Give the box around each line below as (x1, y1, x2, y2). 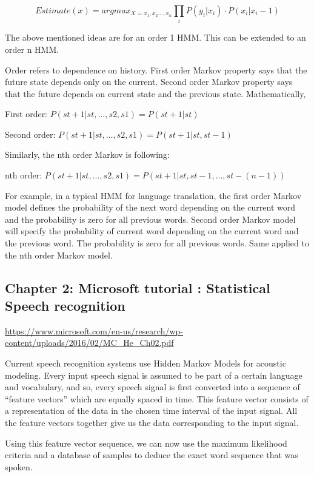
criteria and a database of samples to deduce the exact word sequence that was (5, 448, 298, 461)
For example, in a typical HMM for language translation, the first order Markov (5, 189, 302, 201)
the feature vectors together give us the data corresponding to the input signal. (5, 416, 299, 428)
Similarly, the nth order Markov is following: (5, 148, 170, 161)
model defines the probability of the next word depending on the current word (5, 201, 296, 214)
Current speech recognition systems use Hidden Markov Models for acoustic (5, 357, 286, 370)
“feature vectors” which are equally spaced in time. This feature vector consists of (5, 392, 309, 405)
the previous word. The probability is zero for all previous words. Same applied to (5, 237, 309, 249)
